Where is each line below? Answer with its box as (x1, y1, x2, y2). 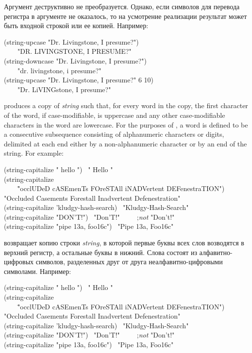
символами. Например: (4, 266, 71, 276)
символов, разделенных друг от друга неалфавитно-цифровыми (35, 257, 223, 267)
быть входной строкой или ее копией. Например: (4, 20, 149, 31)
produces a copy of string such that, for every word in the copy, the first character (4, 100, 248, 111)
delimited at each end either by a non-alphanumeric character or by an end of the (4, 138, 247, 148)
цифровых (4, 257, 34, 267)
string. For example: (4, 148, 64, 158)
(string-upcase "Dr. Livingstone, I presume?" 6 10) (4, 75, 153, 85)
